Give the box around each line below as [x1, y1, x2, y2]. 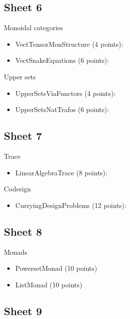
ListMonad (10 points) [15, 279, 82, 289]
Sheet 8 [4, 224, 42, 239]
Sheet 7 [4, 128, 42, 143]
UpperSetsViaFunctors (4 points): [15, 88, 116, 98]
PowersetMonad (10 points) [15, 263, 97, 273]
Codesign [4, 184, 31, 194]
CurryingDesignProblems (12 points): [15, 200, 127, 210]
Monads [4, 246, 27, 257]
